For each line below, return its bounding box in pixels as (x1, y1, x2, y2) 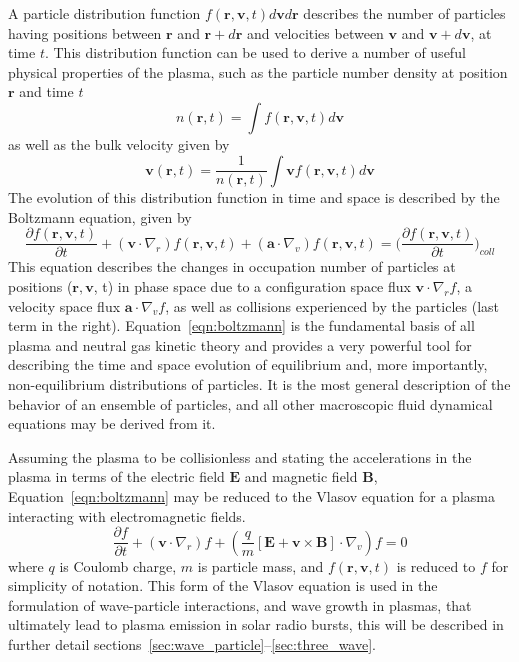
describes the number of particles (303, 3, 506, 23)
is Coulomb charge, (59, 555, 177, 576)
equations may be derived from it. (8, 413, 216, 434)
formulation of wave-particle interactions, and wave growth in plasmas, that (8, 594, 472, 615)
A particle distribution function (8, 3, 201, 23)
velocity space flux (8, 295, 121, 316)
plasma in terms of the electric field (8, 466, 225, 487)
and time (19, 81, 74, 102)
